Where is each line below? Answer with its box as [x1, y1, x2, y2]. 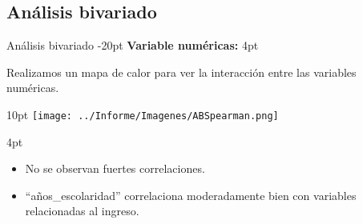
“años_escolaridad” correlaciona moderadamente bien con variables [25, 186, 357, 203]
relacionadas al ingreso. [25, 202, 139, 219]
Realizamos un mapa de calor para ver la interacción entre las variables [6, 63, 357, 80]
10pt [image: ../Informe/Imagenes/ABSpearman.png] [6, 106, 279, 122]
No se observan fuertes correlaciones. [25, 160, 205, 177]
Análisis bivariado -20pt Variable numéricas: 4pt [6, 37, 259, 54]
